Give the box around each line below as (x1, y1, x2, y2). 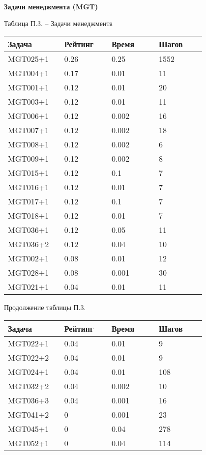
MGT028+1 (8, 267, 49, 279)
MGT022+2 (8, 351, 49, 363)
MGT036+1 (8, 224, 49, 236)
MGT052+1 (8, 437, 49, 449)
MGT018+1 (8, 210, 49, 222)
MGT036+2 (8, 238, 49, 250)
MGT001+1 (8, 82, 49, 93)
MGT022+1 (8, 337, 49, 349)
